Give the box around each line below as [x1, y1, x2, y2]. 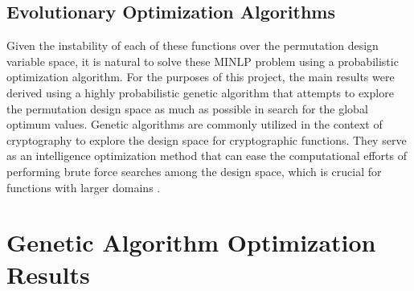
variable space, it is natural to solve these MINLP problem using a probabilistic [6, 52, 399, 69]
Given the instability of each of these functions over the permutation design [6, 37, 379, 54]
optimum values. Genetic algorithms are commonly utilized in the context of [6, 116, 383, 133]
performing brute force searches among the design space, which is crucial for [6, 162, 382, 179]
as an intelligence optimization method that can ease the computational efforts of [6, 147, 408, 164]
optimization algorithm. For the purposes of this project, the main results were [6, 68, 395, 85]
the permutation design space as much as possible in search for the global [6, 100, 368, 117]
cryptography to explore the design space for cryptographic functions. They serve [6, 131, 407, 148]
